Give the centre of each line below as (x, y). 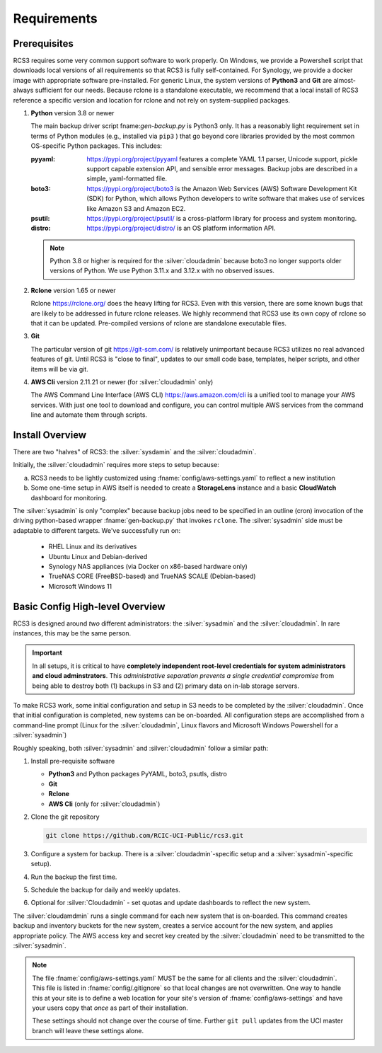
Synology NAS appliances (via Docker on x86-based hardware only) (148, 566)
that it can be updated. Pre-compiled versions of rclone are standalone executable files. (158, 323)
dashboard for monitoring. (69, 497)
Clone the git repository (65, 817)
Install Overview (50, 435)
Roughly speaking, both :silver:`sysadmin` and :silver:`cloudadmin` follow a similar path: (141, 748)
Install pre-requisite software (73, 761)
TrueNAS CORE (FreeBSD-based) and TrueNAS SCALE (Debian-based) (152, 576)
